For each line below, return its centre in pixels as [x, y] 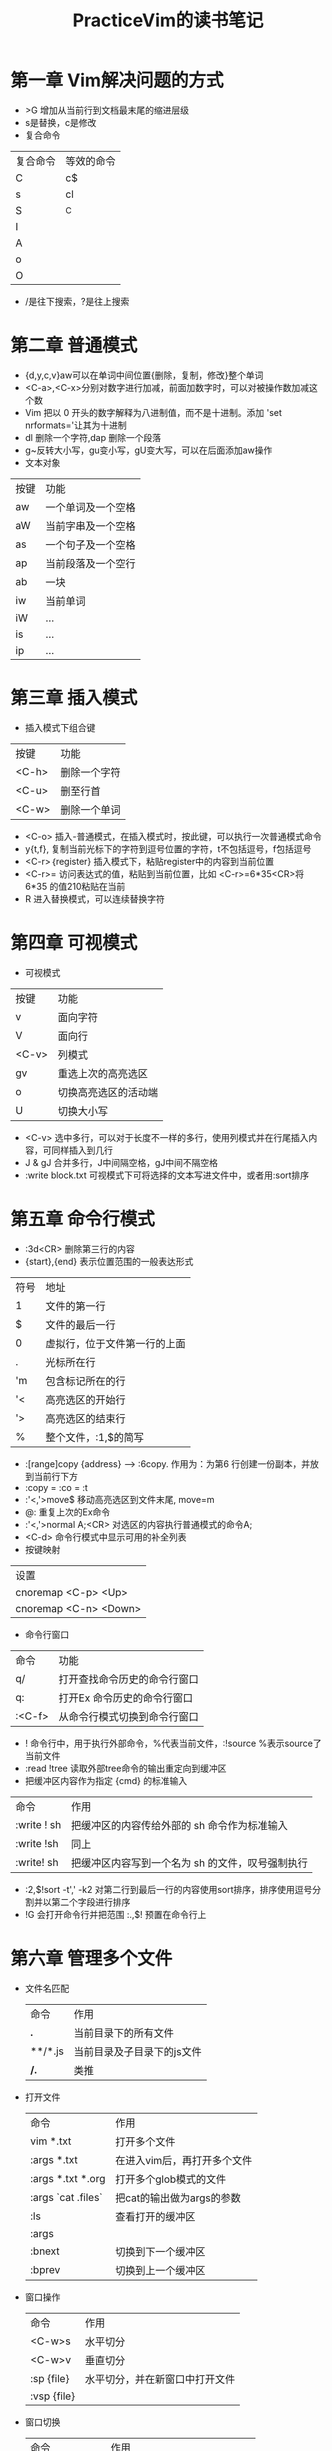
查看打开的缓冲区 [155, 2216]
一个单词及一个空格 [91, 507]
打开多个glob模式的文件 [170, 2179]
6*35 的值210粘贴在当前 [75, 886]
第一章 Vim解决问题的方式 [117, 80]
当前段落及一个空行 [91, 563]
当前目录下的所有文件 [124, 2033]
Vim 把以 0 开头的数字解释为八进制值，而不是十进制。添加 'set [153, 412]
